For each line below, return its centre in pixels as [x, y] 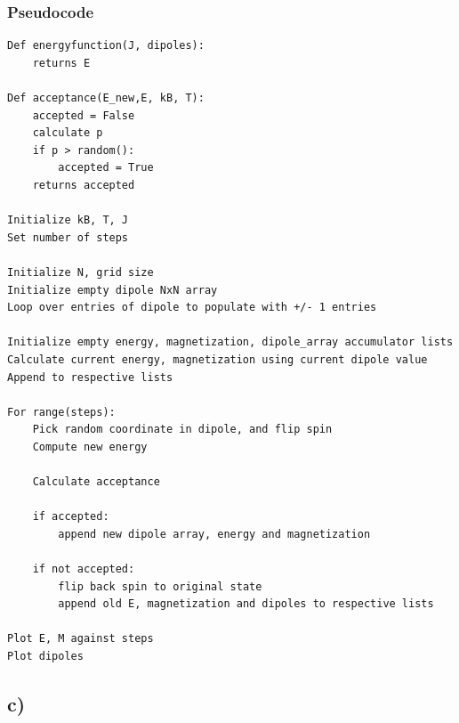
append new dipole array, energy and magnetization [214, 534]
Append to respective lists [90, 377]
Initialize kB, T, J [68, 220]
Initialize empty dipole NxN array [113, 290]
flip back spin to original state [160, 586]
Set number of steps [68, 237]
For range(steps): [61, 412]
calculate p [68, 133]
